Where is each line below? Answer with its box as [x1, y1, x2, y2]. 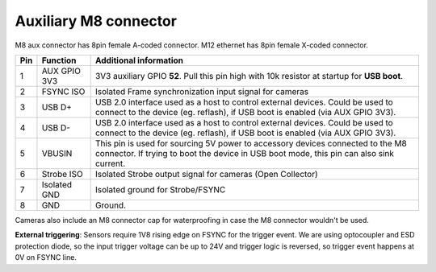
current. [94, 158, 126, 169]
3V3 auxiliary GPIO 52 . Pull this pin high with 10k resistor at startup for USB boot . [94, 70, 404, 81]
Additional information [94, 55, 183, 66]
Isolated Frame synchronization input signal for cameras [94, 85, 309, 97]
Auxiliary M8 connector [15, 12, 178, 30]
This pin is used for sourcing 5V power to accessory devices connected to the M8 [94, 138, 407, 149]
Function [41, 55, 77, 66]
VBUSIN [41, 147, 73, 159]
